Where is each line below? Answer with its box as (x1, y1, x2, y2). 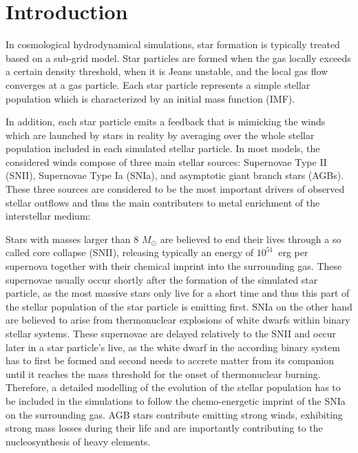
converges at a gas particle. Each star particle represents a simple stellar (6, 77, 310, 92)
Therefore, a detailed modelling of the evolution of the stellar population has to (6, 380, 341, 394)
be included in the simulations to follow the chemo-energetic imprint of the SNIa (6, 393, 346, 408)
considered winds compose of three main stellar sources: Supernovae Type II (6, 154, 327, 169)
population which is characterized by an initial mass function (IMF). (6, 91, 295, 105)
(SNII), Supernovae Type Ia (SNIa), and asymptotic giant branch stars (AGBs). (6, 168, 344, 182)
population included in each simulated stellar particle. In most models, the (6, 141, 320, 156)
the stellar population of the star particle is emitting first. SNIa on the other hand (6, 299, 352, 313)
